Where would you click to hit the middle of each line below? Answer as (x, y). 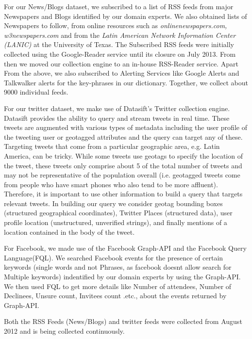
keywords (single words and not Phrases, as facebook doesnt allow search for (118, 267)
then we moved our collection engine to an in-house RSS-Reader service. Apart (121, 63)
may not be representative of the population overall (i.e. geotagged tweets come (122, 175)
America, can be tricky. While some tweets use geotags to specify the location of (123, 155)
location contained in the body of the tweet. (69, 232)
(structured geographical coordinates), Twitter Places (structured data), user (118, 213)
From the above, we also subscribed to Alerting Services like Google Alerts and (122, 73)
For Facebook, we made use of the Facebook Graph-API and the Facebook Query (125, 248)
